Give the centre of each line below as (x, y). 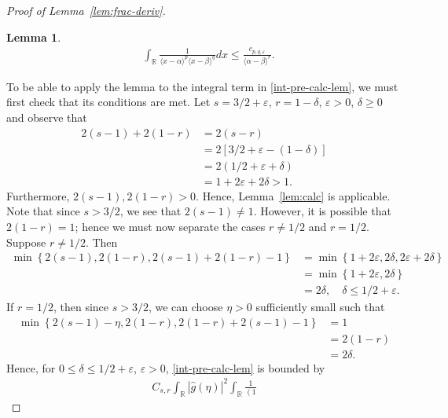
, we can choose (185, 307)
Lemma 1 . (34, 37)
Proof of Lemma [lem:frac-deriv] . (86, 10)
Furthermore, (38, 195)
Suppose (26, 242)
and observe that (47, 117)
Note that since (43, 211)
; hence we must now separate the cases (170, 226)
